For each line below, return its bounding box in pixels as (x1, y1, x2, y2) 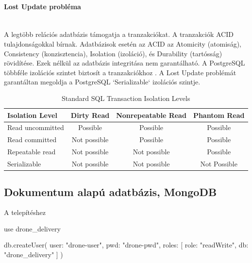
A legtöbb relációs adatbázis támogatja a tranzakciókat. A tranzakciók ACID (4, 29, 234, 39)
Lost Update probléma (4, 1, 81, 11)
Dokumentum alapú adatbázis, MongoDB (4, 184, 217, 199)
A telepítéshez (4, 207, 46, 217)
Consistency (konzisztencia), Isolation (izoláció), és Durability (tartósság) (4, 48, 222, 58)
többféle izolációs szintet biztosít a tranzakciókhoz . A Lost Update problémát (4, 67, 236, 77)
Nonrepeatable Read (116, 110, 186, 120)
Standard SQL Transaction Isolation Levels (62, 93, 190, 103)
